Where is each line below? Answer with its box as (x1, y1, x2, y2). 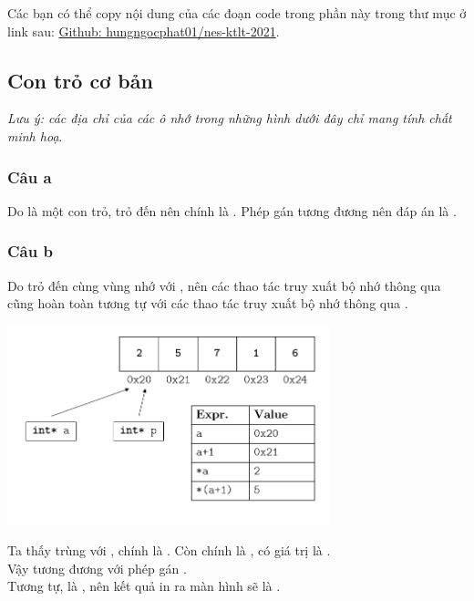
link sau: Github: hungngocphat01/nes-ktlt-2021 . (7, 21, 280, 40)
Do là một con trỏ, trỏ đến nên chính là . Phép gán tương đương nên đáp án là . (7, 201, 457, 220)
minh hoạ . (7, 126, 63, 145)
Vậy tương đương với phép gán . (7, 558, 187, 577)
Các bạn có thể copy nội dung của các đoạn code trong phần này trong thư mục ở (7, 4, 467, 22)
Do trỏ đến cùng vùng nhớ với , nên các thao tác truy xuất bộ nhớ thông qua (7, 275, 441, 295)
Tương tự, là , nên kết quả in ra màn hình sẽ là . (7, 576, 281, 596)
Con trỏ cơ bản (7, 66, 153, 94)
